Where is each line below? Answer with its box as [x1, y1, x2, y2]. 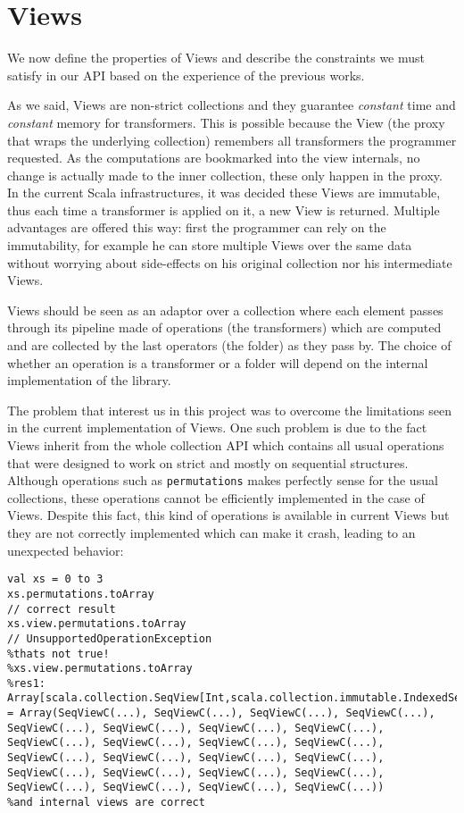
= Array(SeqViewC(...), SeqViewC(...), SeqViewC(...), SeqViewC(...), [7, 707, 435, 720]
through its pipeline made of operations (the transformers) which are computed [7, 318, 442, 337]
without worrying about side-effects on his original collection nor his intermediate [7, 253, 452, 272]
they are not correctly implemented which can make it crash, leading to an [7, 524, 416, 542]
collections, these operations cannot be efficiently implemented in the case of [7, 488, 425, 507]
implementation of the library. [7, 371, 171, 390]
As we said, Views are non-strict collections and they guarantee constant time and [7, 96, 456, 114]
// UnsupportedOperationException [7, 632, 212, 645]
